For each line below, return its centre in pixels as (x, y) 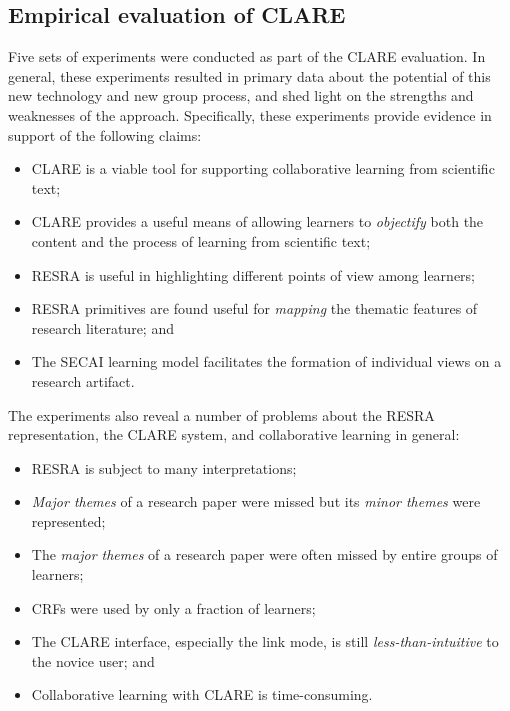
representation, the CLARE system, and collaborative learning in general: (234, 434)
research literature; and (102, 327)
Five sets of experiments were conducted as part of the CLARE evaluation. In (247, 56)
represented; (68, 520)
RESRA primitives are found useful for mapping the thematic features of (254, 308)
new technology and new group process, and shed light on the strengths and (241, 95)
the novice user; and (93, 660)
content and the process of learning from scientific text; (201, 240)
